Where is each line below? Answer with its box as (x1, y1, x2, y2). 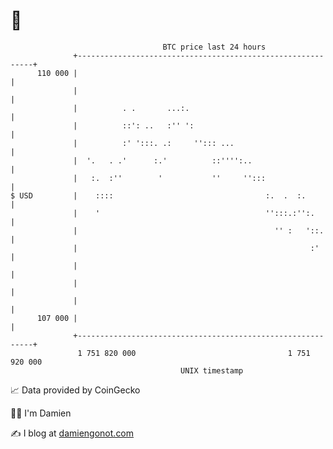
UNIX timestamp (180, 365, 244, 376)
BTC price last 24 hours (162, 42, 267, 52)
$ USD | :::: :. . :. (10, 190, 307, 201)
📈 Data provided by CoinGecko (10, 384, 141, 396)
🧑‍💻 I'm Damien (10, 407, 72, 419)
